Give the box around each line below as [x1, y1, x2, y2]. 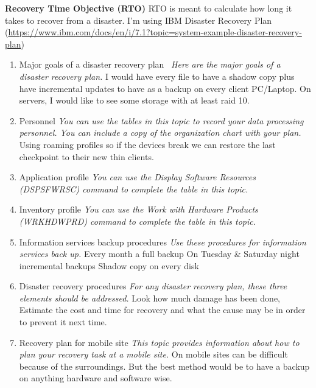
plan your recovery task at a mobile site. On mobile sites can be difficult [19, 348, 288, 361]
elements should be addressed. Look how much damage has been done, [19, 291, 280, 304]
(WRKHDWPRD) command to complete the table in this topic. [19, 214, 256, 227]
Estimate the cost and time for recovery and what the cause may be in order [19, 303, 306, 316]
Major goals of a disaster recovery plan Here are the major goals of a [19, 58, 281, 71]
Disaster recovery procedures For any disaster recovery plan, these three [19, 280, 287, 292]
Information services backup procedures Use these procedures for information [19, 235, 306, 248]
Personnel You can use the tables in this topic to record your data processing [19, 114, 304, 127]
